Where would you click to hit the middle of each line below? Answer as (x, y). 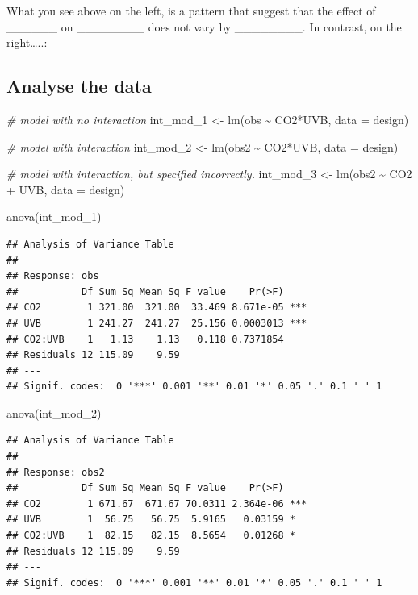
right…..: (27, 42)
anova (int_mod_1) (54, 216)
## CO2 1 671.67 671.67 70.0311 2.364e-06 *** (157, 503)
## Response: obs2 (56, 472)
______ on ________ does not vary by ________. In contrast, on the (204, 26)
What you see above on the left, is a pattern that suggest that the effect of (191, 10)
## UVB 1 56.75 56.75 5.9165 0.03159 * (151, 520)
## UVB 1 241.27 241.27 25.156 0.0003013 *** (157, 323)
